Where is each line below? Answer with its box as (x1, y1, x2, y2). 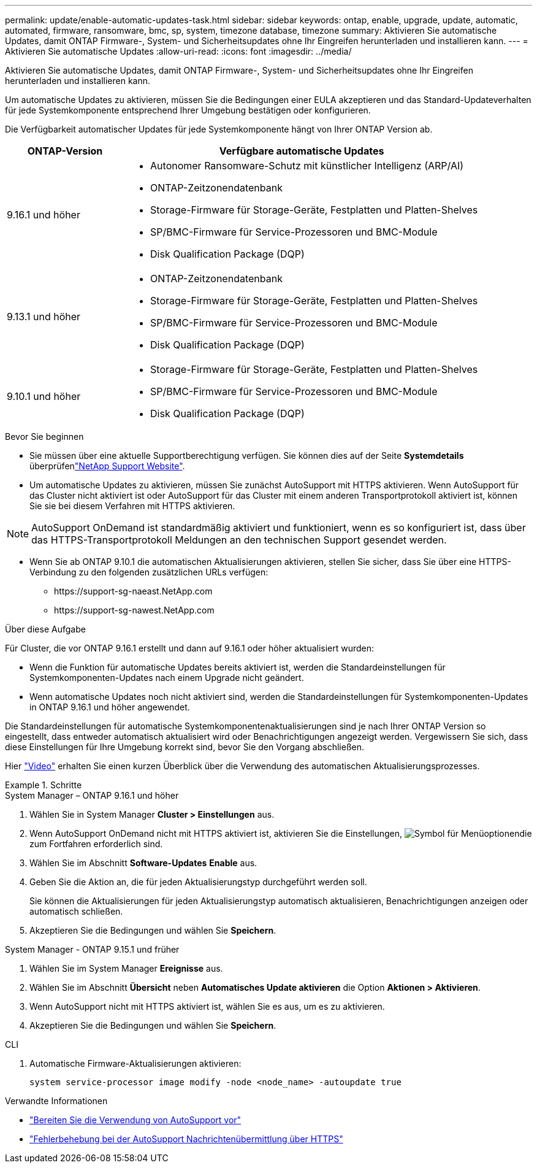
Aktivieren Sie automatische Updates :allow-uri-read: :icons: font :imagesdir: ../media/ (5, 46, 352, 56)
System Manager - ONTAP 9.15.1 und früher (5, 944, 180, 955)
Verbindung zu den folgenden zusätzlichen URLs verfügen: (29, 567, 268, 577)
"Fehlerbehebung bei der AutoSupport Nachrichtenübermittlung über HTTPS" (29, 1134, 343, 1144)
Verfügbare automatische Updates (219, 145, 384, 157)
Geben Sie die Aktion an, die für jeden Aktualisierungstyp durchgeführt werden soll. (29, 877, 367, 887)
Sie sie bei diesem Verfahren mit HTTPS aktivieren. (29, 501, 235, 511)
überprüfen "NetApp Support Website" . (29, 461, 185, 471)
